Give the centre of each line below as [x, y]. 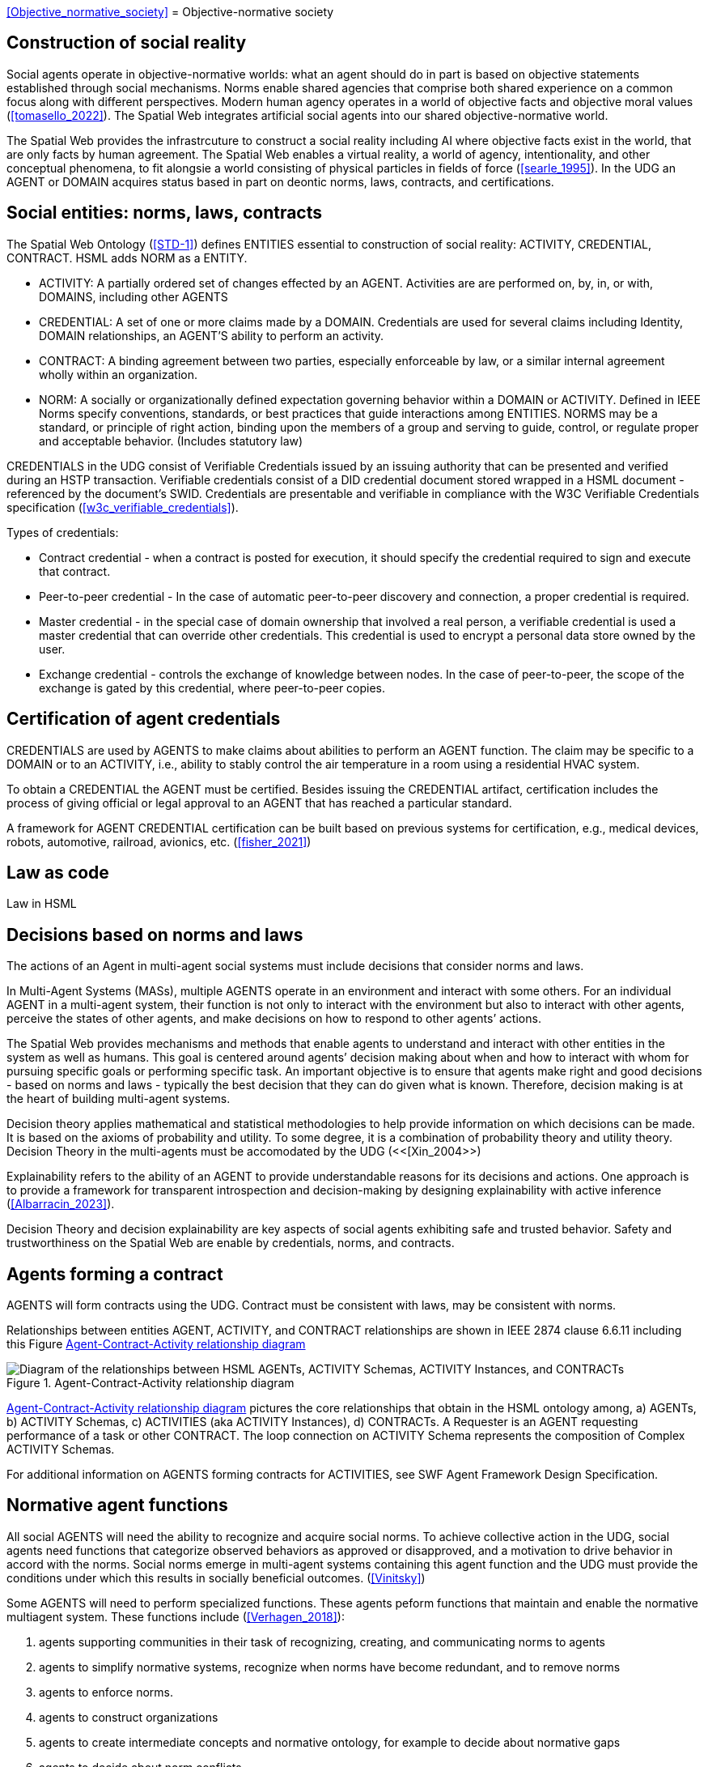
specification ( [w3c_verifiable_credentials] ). [123, 507]
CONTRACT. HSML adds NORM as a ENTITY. [127, 258]
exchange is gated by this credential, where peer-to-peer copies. [212, 688]
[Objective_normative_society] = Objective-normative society [170, 12]
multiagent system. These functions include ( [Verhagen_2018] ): [176, 1616]
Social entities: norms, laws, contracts [165, 213]
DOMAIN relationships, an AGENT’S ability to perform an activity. [212, 335]
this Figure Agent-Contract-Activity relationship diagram [156, 1344]
